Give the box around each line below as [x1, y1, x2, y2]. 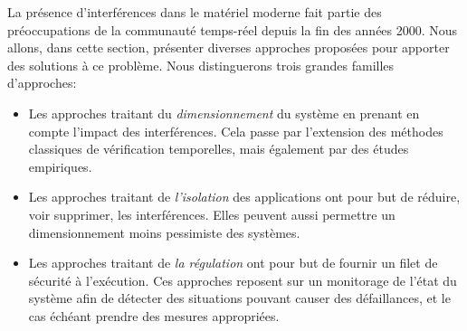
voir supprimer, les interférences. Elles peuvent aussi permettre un [28, 204, 396, 223]
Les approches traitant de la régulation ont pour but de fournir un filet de [28, 253, 438, 272]
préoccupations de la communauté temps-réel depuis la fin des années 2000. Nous [7, 20, 458, 39]
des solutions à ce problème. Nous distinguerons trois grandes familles [7, 55, 395, 74]
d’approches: [7, 73, 77, 92]
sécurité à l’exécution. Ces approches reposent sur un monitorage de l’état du [28, 270, 457, 289]
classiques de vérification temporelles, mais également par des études [28, 139, 409, 158]
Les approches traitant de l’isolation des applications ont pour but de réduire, [28, 187, 461, 206]
